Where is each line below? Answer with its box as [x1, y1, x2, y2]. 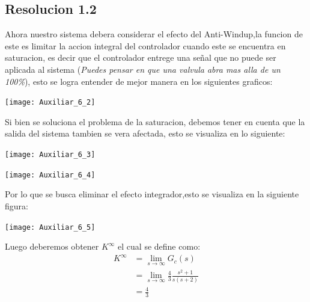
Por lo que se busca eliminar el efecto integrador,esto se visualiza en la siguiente [5, 188, 299, 200]
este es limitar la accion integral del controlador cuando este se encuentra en [5, 39, 286, 52]
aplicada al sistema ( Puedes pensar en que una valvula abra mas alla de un [5, 63, 281, 75]
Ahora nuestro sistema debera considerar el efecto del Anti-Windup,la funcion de [5, 28, 303, 40]
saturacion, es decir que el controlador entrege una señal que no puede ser [5, 51, 276, 64]
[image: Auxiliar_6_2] [5, 98, 96, 107]
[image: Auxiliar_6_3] [5, 150, 96, 159]
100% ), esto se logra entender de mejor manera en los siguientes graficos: [5, 75, 273, 87]
